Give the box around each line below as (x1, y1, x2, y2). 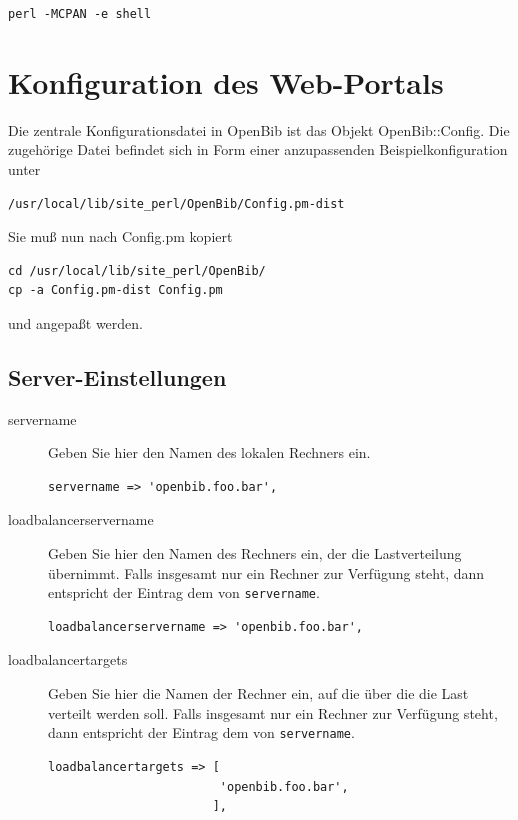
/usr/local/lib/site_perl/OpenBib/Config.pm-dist (8, 196, 345, 211)
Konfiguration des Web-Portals (8, 61, 444, 102)
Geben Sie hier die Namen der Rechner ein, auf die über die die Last (48, 683, 469, 704)
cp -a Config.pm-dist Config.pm (8, 283, 223, 298)
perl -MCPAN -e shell (8, 7, 152, 21)
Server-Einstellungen (8, 361, 227, 392)
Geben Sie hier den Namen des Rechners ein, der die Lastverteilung (48, 543, 462, 564)
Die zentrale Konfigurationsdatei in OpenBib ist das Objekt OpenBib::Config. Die (8, 119, 510, 140)
